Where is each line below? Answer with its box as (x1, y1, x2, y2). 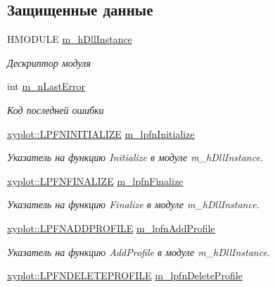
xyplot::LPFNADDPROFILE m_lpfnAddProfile (7, 220, 215, 235)
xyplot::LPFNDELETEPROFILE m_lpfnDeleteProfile (7, 268, 243, 283)
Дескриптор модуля (7, 55, 91, 70)
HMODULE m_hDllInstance (7, 32, 132, 46)
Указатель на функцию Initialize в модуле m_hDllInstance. (7, 150, 264, 165)
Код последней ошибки (7, 102, 104, 117)
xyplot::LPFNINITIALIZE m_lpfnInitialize (7, 126, 195, 141)
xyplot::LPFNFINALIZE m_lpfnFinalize (7, 173, 184, 188)
